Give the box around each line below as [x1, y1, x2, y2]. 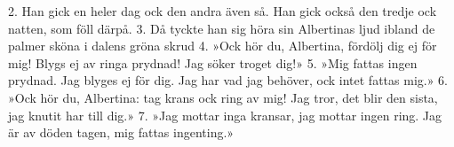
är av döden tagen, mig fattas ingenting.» [8, 123, 235, 142]
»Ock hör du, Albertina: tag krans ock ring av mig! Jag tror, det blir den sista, [8, 88, 438, 106]
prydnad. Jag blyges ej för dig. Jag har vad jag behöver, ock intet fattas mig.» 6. [8, 71, 449, 89]
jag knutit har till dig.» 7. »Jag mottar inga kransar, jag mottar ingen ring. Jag [8, 105, 442, 124]
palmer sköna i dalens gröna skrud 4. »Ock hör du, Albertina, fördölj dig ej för [8, 36, 437, 55]
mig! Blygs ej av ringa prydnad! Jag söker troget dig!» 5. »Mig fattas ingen [8, 53, 418, 72]
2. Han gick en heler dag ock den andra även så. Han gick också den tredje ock [8, 2, 437, 19]
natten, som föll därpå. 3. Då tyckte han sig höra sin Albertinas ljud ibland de [8, 19, 435, 37]
